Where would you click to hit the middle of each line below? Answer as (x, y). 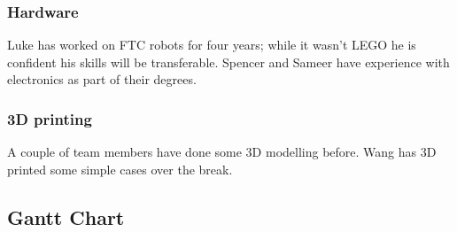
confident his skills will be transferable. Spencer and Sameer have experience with (228, 62)
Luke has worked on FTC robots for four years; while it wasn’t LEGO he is (212, 45)
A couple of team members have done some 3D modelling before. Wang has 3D (222, 152)
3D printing (50, 118)
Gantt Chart (66, 217)
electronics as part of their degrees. (102, 79)
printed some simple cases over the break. (120, 169)
